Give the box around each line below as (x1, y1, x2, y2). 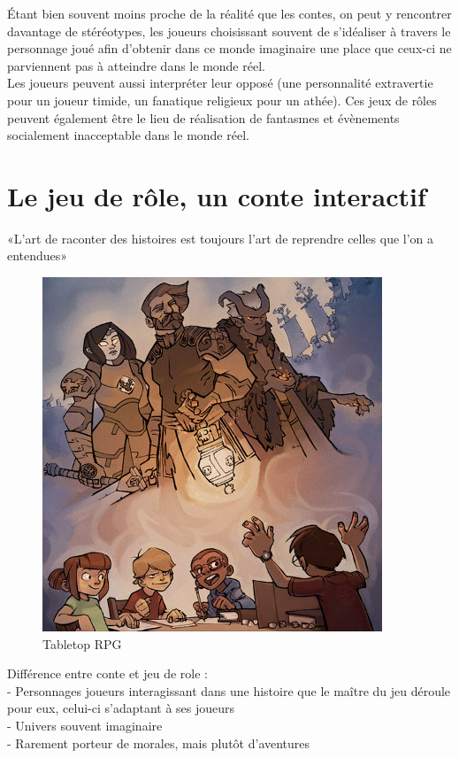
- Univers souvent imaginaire (7, 716, 163, 735)
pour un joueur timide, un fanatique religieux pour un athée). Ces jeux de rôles (7, 90, 437, 109)
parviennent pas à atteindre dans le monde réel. (7, 56, 265, 74)
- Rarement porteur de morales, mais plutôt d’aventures (7, 733, 310, 752)
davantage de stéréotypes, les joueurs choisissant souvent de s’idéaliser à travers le (7, 21, 451, 40)
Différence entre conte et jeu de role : (7, 664, 208, 683)
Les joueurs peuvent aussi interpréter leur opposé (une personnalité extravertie (7, 73, 433, 92)
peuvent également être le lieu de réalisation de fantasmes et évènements (7, 108, 400, 127)
